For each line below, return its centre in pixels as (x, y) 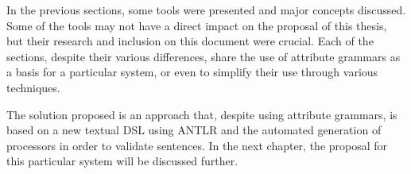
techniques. (33, 87)
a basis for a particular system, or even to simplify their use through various (192, 72)
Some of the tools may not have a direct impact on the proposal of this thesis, (197, 25)
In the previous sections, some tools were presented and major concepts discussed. (206, 10)
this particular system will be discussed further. (122, 161)
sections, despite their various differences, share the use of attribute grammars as (204, 56)
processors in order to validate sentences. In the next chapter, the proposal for (197, 145)
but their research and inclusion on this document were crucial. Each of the (190, 41)
